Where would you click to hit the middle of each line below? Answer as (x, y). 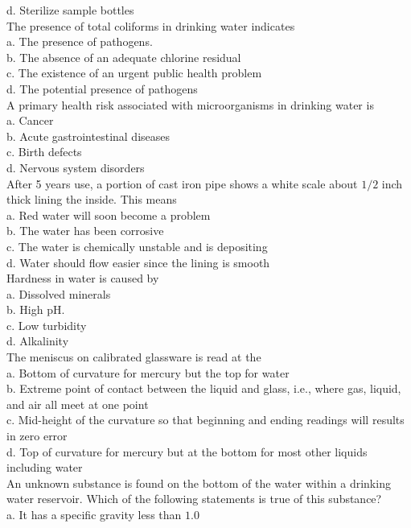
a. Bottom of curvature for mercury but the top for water (148, 372)
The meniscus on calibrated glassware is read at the (134, 357)
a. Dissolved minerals (59, 293)
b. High (25, 309)
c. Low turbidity (47, 325)
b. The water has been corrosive (85, 231)
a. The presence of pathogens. (80, 41)
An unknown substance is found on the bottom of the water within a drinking (199, 483)
